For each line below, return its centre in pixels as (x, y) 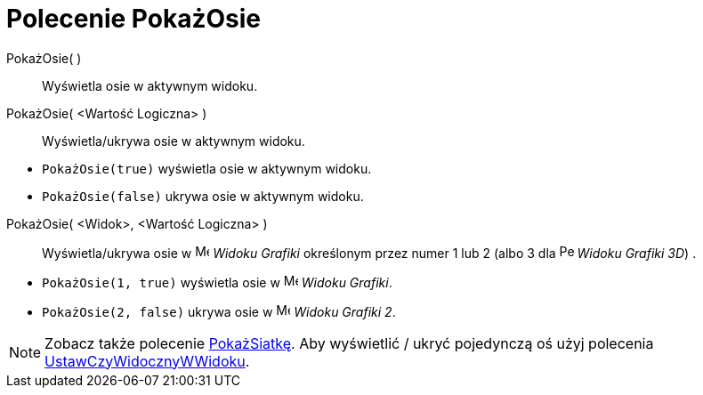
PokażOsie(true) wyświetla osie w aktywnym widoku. (207, 168)
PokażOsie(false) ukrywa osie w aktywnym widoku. (203, 196)
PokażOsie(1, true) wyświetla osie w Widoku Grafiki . (217, 282)
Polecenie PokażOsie (133, 19)
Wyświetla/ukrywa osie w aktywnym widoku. (174, 141)
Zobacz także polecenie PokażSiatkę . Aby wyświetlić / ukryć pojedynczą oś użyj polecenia (349, 343)
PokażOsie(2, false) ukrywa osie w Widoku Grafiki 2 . (219, 311)
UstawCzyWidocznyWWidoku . (147, 361)
